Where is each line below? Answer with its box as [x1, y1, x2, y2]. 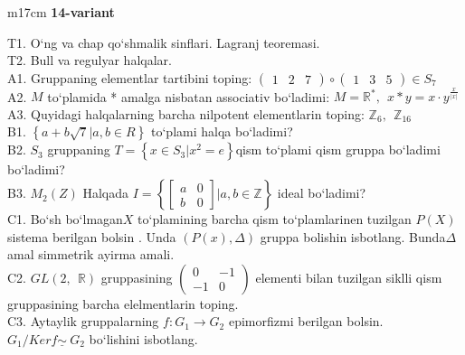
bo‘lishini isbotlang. [89, 330, 198, 349]
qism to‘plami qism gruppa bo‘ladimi [235, 140, 441, 159]
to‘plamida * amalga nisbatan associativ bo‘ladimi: [47, 87, 330, 106]
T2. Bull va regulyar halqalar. [7, 51, 172, 70]
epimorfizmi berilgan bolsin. [228, 312, 384, 331]
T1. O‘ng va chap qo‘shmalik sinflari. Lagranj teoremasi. [7, 33, 320, 51]
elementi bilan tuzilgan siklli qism [255, 267, 442, 286]
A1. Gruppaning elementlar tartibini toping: [7, 68, 252, 87]
